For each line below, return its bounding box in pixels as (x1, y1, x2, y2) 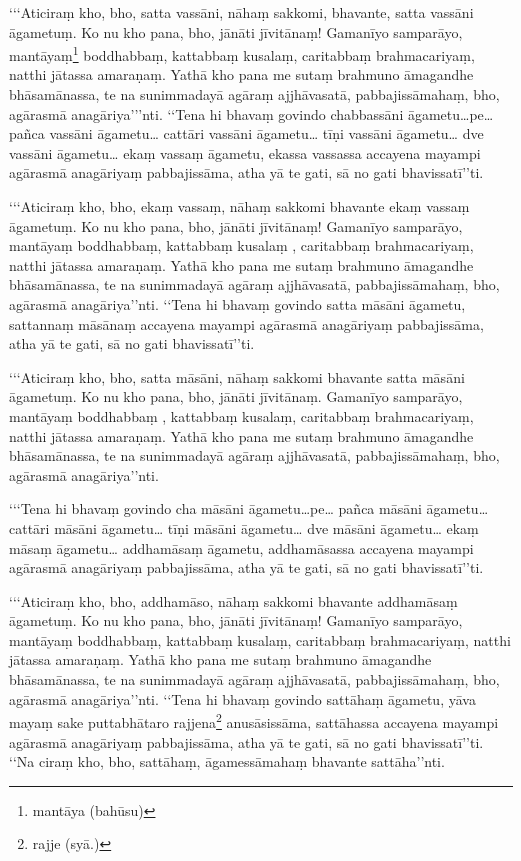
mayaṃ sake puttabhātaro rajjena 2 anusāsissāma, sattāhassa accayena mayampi (9, 709, 499, 732)
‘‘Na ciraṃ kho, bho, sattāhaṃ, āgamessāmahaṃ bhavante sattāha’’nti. (9, 751, 445, 772)
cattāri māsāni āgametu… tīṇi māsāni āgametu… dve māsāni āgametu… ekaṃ (9, 517, 479, 538)
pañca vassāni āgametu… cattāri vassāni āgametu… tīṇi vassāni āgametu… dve (9, 123, 484, 144)
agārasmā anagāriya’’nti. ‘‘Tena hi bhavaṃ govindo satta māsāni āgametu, (9, 293, 466, 314)
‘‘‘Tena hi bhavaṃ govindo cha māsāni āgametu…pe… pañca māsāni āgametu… (9, 498, 489, 519)
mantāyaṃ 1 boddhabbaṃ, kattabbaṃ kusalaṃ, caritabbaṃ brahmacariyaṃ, (9, 42, 475, 65)
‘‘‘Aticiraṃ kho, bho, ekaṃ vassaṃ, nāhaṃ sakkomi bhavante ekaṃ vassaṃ (9, 196, 470, 216)
